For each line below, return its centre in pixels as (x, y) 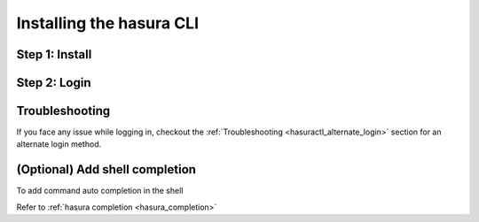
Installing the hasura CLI (108, 23)
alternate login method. (59, 144)
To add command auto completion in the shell (100, 191)
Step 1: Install (54, 54)
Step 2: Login (54, 83)
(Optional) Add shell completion (106, 169)
